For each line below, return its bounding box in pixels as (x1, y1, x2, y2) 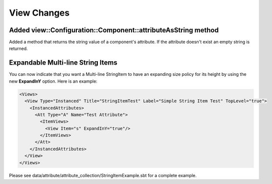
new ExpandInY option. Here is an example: (9, 78, 98, 84)
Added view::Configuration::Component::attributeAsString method (9, 26, 219, 34)
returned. (9, 46, 28, 51)
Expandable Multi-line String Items (9, 59, 117, 67)
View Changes (9, 7, 70, 18)
